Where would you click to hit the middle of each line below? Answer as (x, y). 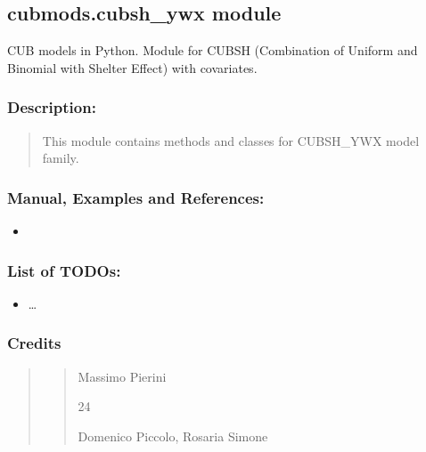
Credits (34, 343)
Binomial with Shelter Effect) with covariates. (132, 67)
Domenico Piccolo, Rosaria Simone (173, 436)
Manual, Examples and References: (136, 197)
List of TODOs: (64, 270)
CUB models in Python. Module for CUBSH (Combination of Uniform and (213, 50)
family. (61, 158)
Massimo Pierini (122, 376)
